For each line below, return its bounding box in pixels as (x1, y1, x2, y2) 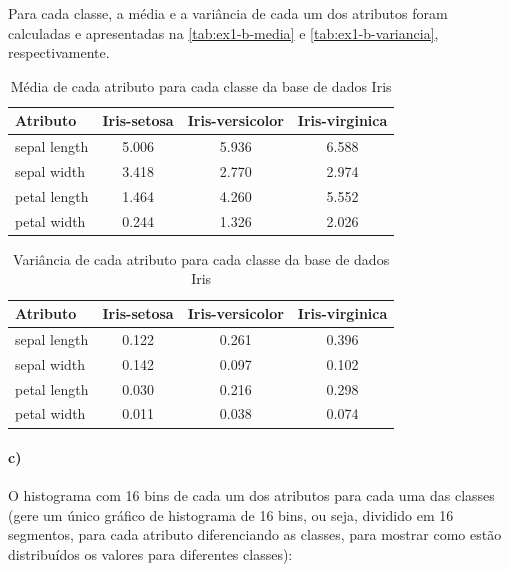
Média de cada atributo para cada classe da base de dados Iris (10, 75, 392, 96)
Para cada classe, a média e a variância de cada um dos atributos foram (8, 3, 448, 23)
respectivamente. (8, 42, 110, 63)
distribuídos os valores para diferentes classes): (8, 544, 293, 565)
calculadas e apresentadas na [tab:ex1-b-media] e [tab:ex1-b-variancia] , (8, 22, 439, 43)
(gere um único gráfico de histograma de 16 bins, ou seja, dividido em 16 (8, 504, 454, 525)
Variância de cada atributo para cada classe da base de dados (13, 248, 390, 269)
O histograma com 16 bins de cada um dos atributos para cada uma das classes (8, 485, 495, 506)
